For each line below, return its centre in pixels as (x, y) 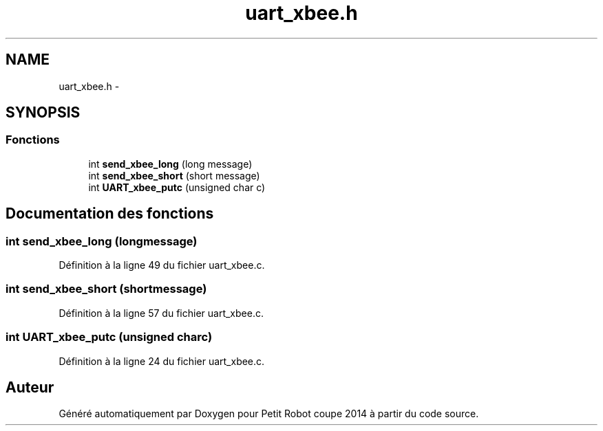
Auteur (30, 387)
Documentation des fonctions (110, 214)
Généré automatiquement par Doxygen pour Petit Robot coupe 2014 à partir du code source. (269, 414)
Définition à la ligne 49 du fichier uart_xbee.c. (162, 265)
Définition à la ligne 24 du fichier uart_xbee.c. (162, 361)
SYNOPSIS (43, 113)
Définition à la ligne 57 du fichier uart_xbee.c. (161, 313)
